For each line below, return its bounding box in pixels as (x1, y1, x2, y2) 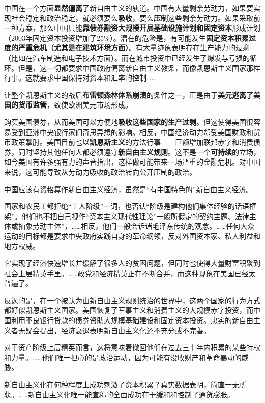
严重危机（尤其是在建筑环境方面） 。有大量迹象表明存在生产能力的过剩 (18, 42, 250, 53)
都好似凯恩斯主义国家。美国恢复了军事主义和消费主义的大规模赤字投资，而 (4, 305, 253, 315)
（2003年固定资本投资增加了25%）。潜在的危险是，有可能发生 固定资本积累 (4, 32, 249, 43)
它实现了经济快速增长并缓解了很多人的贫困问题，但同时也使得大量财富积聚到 (4, 258, 260, 268)
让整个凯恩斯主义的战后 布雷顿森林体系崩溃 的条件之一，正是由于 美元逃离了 (4, 89, 253, 100)
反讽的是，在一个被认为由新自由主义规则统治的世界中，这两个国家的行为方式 (4, 294, 260, 305)
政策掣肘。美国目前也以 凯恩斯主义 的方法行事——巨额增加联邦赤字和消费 (11, 137, 253, 147)
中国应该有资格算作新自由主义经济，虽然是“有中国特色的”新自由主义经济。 (4, 183, 253, 194)
